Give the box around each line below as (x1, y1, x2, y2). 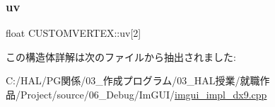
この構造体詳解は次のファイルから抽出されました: (6, 49, 236, 64)
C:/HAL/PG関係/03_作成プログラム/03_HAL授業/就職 (6, 73, 260, 88)
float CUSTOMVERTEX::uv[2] (6, 26, 141, 40)
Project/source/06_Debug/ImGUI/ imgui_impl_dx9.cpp (20, 87, 267, 101)
